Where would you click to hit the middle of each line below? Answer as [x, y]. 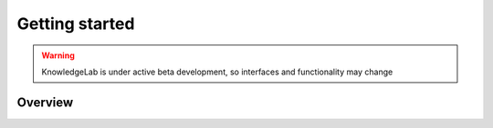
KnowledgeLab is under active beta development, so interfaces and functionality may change [217, 72]
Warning [58, 55]
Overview [45, 102]
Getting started [76, 24]
